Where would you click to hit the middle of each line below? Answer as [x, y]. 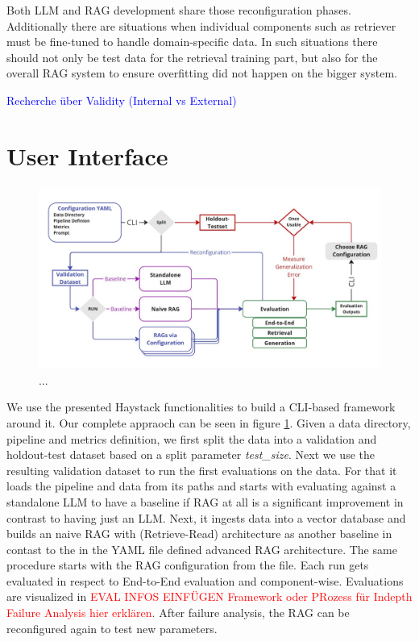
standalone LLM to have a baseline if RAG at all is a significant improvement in [205, 501]
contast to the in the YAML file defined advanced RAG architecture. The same [202, 549]
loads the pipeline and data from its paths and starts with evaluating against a [201, 486]
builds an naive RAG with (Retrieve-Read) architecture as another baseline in [199, 534]
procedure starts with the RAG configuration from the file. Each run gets [188, 565]
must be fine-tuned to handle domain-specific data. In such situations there [192, 42]
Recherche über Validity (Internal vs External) [122, 100]
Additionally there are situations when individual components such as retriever [201, 25]
